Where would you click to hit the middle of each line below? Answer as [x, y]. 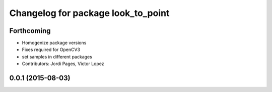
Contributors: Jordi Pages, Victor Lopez [63, 64]
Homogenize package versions [54, 43]
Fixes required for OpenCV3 [51, 49]
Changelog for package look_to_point [89, 13]
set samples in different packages [57, 56]
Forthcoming [30, 31]
